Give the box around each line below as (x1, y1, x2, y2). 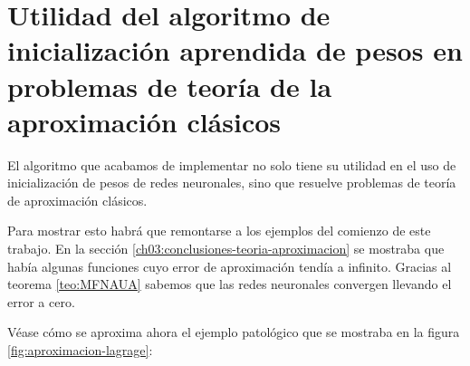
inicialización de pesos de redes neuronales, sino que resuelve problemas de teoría (7, 173, 456, 192)
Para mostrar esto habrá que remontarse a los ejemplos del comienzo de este (7, 221, 431, 240)
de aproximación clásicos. (7, 190, 148, 209)
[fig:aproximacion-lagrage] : (7, 341, 153, 360)
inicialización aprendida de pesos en (7, 32, 463, 69)
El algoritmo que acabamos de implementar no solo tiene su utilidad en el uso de (7, 155, 456, 174)
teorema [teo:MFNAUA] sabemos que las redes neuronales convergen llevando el (7, 274, 452, 294)
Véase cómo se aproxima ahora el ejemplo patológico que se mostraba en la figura (7, 323, 460, 342)
